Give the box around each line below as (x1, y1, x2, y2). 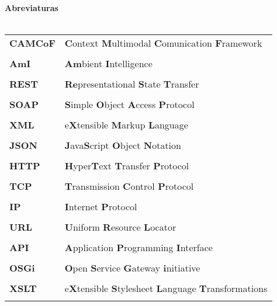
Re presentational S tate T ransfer (64, 77, 199, 91)
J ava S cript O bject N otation (64, 138, 181, 152)
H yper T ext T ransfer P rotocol (64, 159, 189, 173)
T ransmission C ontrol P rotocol (64, 179, 194, 193)
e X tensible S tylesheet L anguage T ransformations (64, 281, 268, 295)
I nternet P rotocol (64, 200, 137, 214)
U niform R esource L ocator (64, 220, 176, 234)
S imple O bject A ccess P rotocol (64, 98, 195, 112)
